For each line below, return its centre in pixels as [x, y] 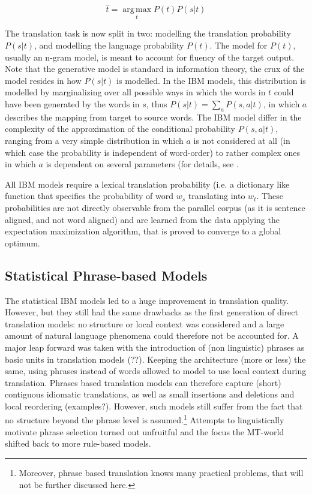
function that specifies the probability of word [89, 196]
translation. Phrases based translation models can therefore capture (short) [143, 382]
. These [270, 196]
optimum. [22, 243]
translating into [217, 196]
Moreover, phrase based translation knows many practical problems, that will [161, 472]
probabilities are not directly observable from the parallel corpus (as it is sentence [155, 207]
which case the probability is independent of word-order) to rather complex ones [153, 152]
